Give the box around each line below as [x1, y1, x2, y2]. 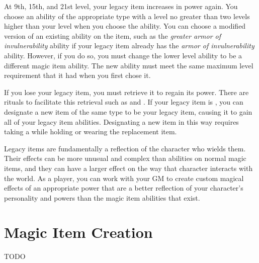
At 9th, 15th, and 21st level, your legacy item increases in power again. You [4, 1, 238, 11]
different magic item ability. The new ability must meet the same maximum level [4, 60, 253, 70]
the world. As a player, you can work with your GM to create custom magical [4, 172, 244, 183]
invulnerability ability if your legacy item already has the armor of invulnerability [4, 40, 254, 51]
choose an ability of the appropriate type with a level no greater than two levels [4, 11, 250, 21]
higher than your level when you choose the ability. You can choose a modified [4, 21, 246, 31]
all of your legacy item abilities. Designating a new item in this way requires [4, 116, 239, 127]
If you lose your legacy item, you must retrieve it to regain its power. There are [4, 86, 249, 97]
